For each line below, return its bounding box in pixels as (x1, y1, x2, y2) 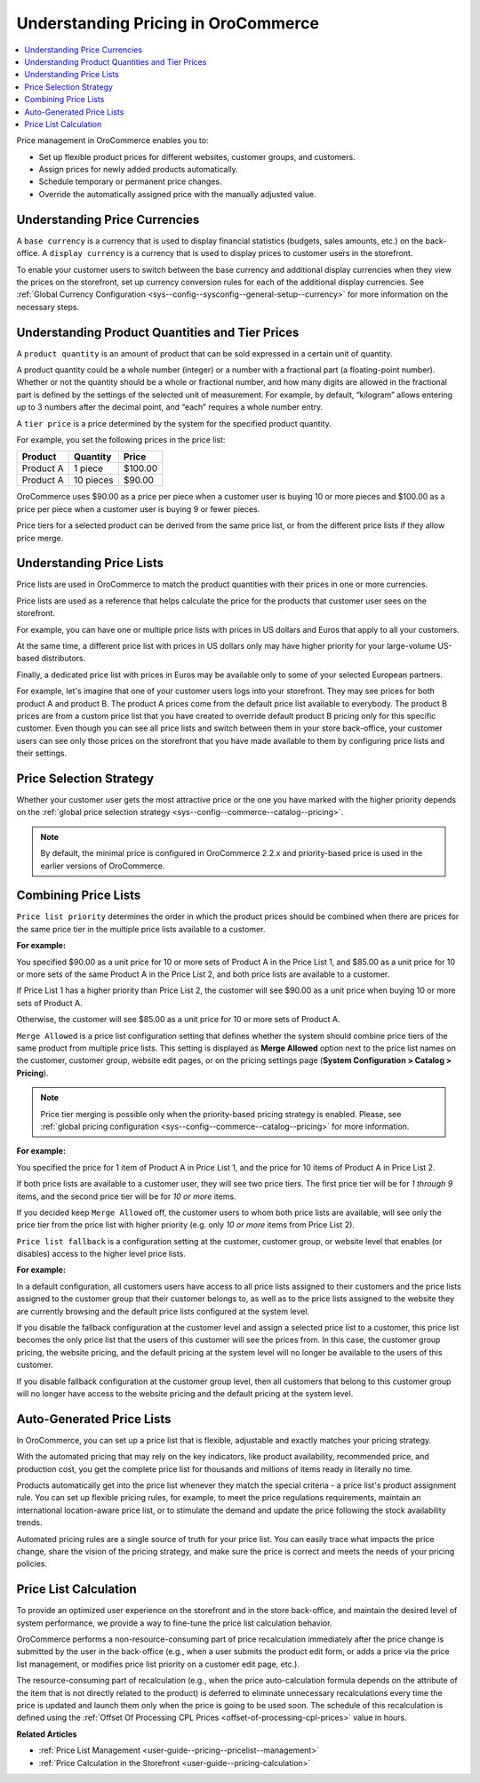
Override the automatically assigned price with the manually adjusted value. (38, 188, 317, 199)
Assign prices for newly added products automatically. (38, 164, 239, 175)
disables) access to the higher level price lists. (16, 1249, 187, 1259)
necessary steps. (16, 301, 80, 312)
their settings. (16, 748, 68, 759)
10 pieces (73, 474, 114, 486)
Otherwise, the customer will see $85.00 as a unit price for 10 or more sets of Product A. (16, 1014, 341, 1025)
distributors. (41, 653, 86, 664)
